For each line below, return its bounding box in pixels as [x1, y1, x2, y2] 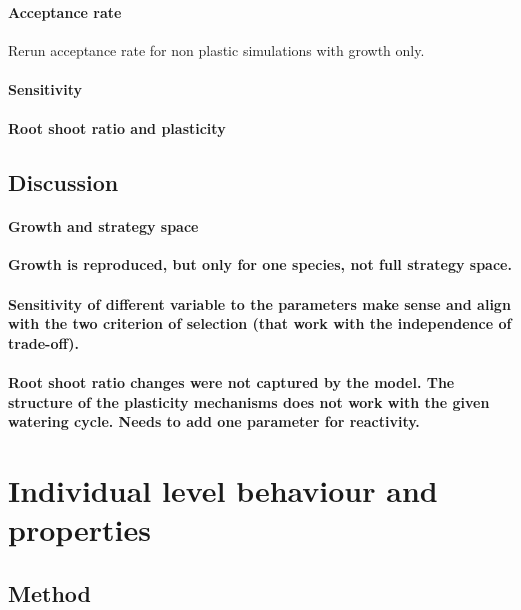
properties [8, 509, 151, 550]
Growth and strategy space [8, 216, 199, 237]
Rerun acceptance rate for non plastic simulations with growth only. [8, 39, 425, 60]
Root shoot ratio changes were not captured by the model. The [8, 371, 455, 392]
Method [8, 577, 91, 608]
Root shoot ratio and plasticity [8, 118, 226, 139]
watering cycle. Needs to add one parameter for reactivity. [8, 411, 420, 432]
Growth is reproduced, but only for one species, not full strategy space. [8, 254, 512, 275]
